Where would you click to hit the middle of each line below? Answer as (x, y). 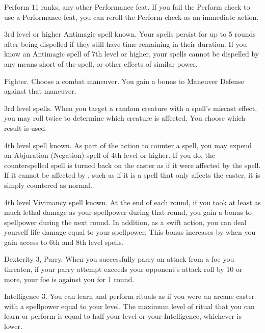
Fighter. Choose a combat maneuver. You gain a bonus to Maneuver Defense (124, 81)
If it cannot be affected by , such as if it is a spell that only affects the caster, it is (132, 175)
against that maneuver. (40, 91)
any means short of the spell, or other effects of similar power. (101, 63)
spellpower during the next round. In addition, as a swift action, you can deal (125, 222)
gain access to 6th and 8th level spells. (64, 242)
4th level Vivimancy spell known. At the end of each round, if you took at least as (132, 202)
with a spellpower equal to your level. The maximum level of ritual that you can (129, 306)
